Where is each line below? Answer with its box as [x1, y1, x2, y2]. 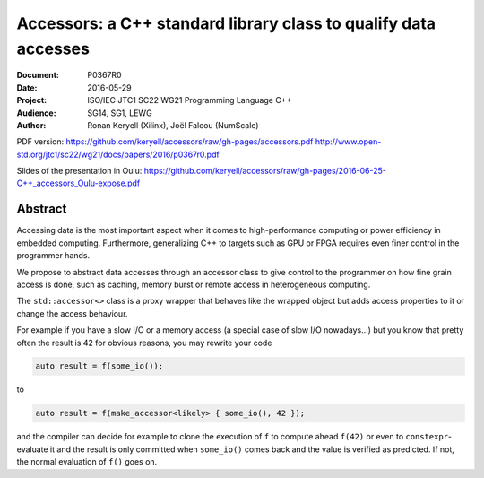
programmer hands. [16, 250, 91, 261]
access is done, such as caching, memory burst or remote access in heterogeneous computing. [16, 279, 371, 290]
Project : [16, 95, 48, 106]
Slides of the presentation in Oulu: [16, 166, 143, 177]
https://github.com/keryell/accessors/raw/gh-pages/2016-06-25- [143, 166, 387, 177]
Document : [16, 70, 60, 81]
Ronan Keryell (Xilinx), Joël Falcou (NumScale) [87, 119, 259, 130]
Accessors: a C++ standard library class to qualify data [16, 13, 436, 33]
